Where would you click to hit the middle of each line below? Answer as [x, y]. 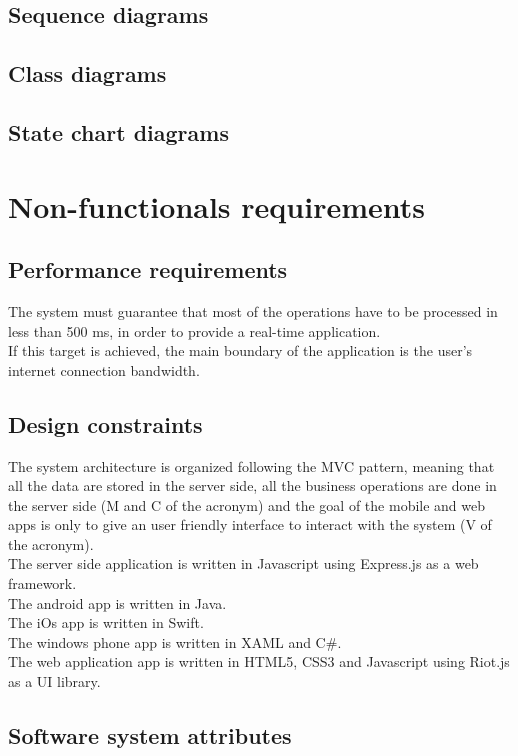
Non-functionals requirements [216, 205]
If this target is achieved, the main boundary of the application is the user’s [240, 350]
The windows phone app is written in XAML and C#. [175, 641]
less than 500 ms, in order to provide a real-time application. [194, 330]
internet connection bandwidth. [104, 369]
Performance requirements [148, 269]
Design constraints [105, 423]
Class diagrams [87, 73]
